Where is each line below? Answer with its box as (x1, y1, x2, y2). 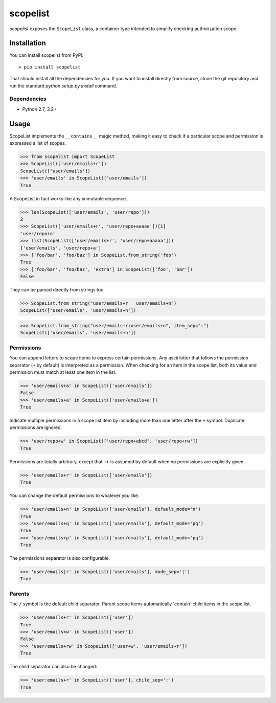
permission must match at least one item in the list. (9, 369, 117, 375)
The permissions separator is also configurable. (9, 555, 110, 561)
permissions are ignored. (9, 424, 62, 430)
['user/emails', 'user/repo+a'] (20, 245, 102, 251)
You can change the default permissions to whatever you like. (9, 492, 140, 498)
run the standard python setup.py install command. (9, 82, 118, 89)
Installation (9, 39, 46, 48)
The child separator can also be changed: (9, 664, 97, 670)
